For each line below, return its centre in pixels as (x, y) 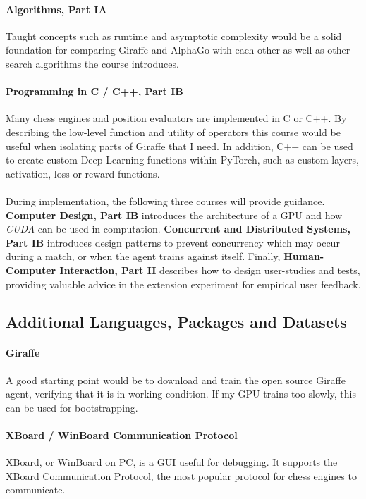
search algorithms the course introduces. (92, 63)
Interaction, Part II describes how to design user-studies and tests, (210, 270)
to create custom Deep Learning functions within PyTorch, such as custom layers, (182, 160)
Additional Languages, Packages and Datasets (176, 322)
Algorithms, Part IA (56, 9)
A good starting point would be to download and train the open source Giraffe (176, 380)
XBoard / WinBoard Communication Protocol (122, 435)
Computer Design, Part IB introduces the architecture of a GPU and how (174, 215)
